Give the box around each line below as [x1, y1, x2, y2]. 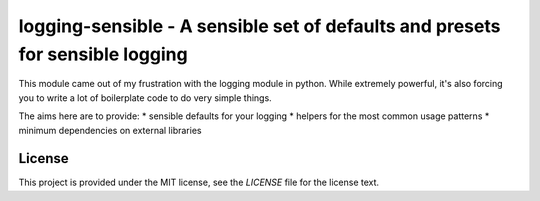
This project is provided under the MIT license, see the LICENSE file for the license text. [18, 176, 380, 189]
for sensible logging [18, 43, 189, 65]
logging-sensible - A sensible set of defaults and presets [18, 15, 501, 37]
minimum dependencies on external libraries [18, 124, 202, 136]
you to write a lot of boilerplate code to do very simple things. [18, 91, 272, 104]
